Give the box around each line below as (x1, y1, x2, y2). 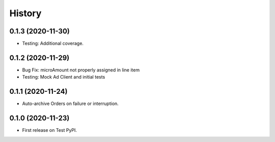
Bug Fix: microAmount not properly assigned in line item (22, 66, 140, 73)
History (9, 8, 42, 19)
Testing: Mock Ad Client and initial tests (22, 74, 105, 80)
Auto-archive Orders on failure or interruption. (22, 100, 119, 106)
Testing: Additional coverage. (22, 41, 84, 47)
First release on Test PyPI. (22, 127, 77, 133)
